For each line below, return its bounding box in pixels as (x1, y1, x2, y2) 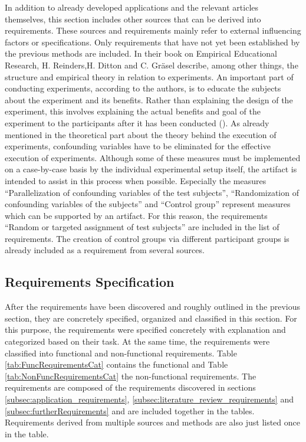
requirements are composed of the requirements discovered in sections (5, 381, 256, 394)
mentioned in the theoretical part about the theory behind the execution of (5, 128, 277, 140)
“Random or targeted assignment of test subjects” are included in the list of (5, 221, 279, 233)
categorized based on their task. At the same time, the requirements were (5, 335, 270, 348)
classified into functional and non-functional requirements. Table (5, 346, 237, 359)
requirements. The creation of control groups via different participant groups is (5, 232, 289, 244)
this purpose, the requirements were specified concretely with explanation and (5, 323, 286, 336)
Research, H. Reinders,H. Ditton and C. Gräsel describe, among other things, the (5, 58, 298, 71)
